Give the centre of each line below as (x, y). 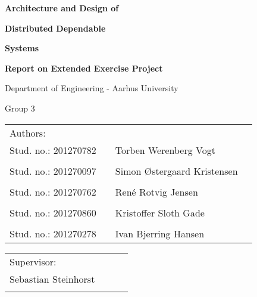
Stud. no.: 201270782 (53, 150)
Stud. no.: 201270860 (53, 212)
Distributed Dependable (55, 28)
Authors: (28, 132)
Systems (22, 48)
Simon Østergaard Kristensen (176, 171)
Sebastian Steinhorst (52, 279)
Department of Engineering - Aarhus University (92, 88)
